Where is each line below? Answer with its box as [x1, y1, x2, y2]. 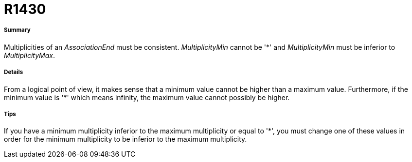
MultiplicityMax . [4, 51, 55, 59]
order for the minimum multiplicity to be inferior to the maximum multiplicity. [4, 135, 247, 144]
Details [4, 69, 23, 76]
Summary [4, 27, 31, 34]
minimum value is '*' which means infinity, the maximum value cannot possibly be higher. [4, 93, 290, 102]
